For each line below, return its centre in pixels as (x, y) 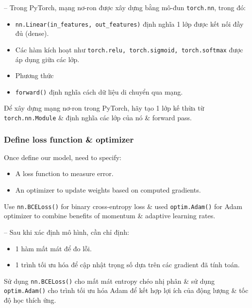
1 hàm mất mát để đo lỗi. (53, 248)
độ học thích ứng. (30, 300)
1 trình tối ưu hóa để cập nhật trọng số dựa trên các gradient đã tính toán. (127, 265)
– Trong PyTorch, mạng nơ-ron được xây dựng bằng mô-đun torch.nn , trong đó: (125, 7)
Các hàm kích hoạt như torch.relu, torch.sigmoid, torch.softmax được (129, 49)
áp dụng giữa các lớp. (47, 59)
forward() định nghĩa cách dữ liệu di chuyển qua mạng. (99, 91)
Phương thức (34, 75)
